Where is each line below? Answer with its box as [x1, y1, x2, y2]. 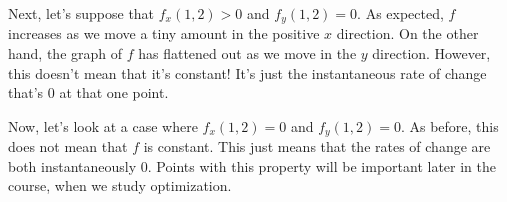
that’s [8, 82, 44, 103]
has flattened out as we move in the [138, 43, 357, 64]
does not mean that [8, 136, 128, 157]
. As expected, [357, 3, 444, 23]
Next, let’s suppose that [8, 3, 155, 23]
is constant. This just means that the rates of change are [143, 136, 491, 157]
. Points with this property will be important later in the [147, 155, 497, 176]
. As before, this [400, 115, 499, 136]
